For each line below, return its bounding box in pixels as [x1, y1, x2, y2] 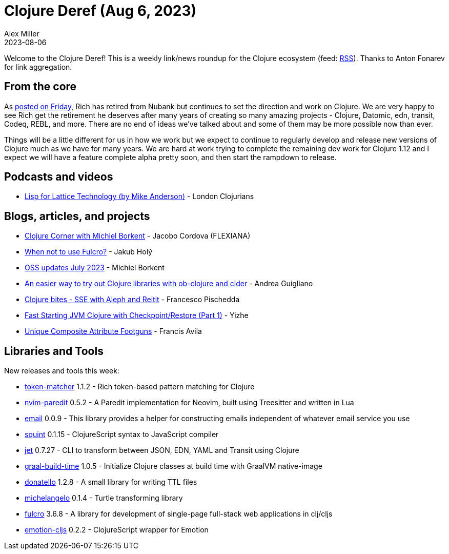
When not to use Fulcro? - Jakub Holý [25, 247, 152, 256]
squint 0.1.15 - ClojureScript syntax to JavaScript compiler [25, 430, 219, 439]
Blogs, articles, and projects [4, 209, 150, 223]
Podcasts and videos [4, 170, 113, 184]
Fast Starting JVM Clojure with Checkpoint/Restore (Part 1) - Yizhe [25, 311, 249, 320]
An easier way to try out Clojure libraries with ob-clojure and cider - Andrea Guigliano [25, 279, 313, 288]
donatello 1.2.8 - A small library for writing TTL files [25, 478, 197, 487]
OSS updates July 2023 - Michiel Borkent [25, 263, 165, 272]
